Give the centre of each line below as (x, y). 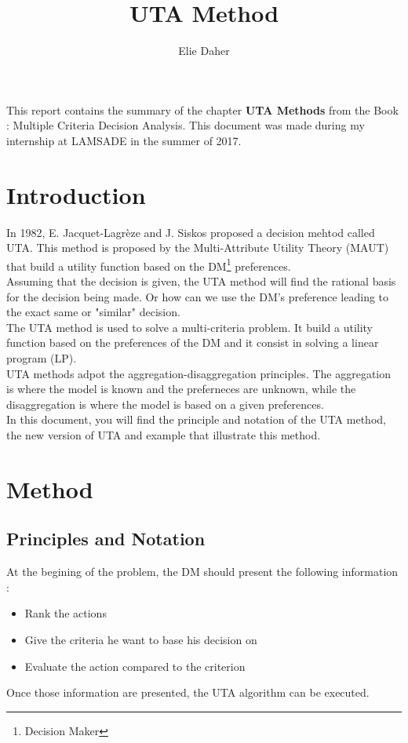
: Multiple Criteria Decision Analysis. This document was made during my (186, 125)
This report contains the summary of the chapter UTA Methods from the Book (202, 109)
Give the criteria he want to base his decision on (141, 639)
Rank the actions (66, 613)
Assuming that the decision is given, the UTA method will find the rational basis (201, 281)
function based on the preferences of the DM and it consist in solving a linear (193, 342)
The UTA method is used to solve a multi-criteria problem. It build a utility (190, 327)
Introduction (76, 194)
